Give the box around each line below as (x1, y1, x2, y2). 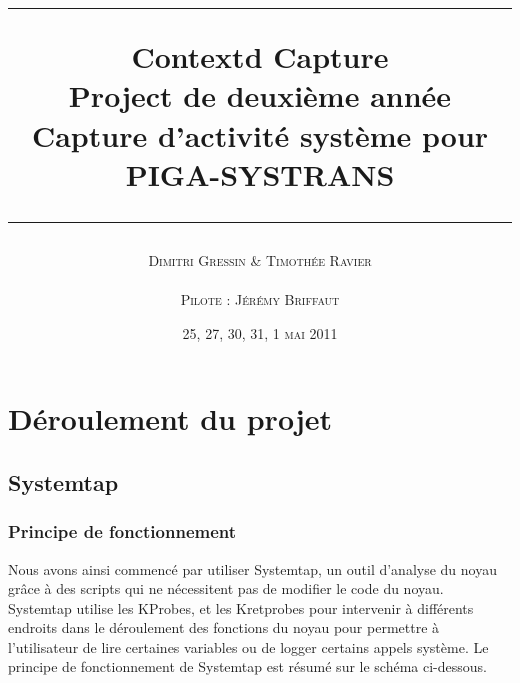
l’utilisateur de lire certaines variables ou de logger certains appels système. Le (8, 636, 489, 657)
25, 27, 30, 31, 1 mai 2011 (182, 322, 338, 343)
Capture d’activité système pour (31, 114, 489, 155)
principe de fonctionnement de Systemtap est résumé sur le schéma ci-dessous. (8, 656, 487, 677)
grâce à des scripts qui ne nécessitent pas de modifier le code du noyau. (8, 578, 444, 599)
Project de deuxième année (68, 75, 452, 116)
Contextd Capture (131, 36, 389, 77)
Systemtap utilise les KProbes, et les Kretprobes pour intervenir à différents (8, 597, 474, 618)
